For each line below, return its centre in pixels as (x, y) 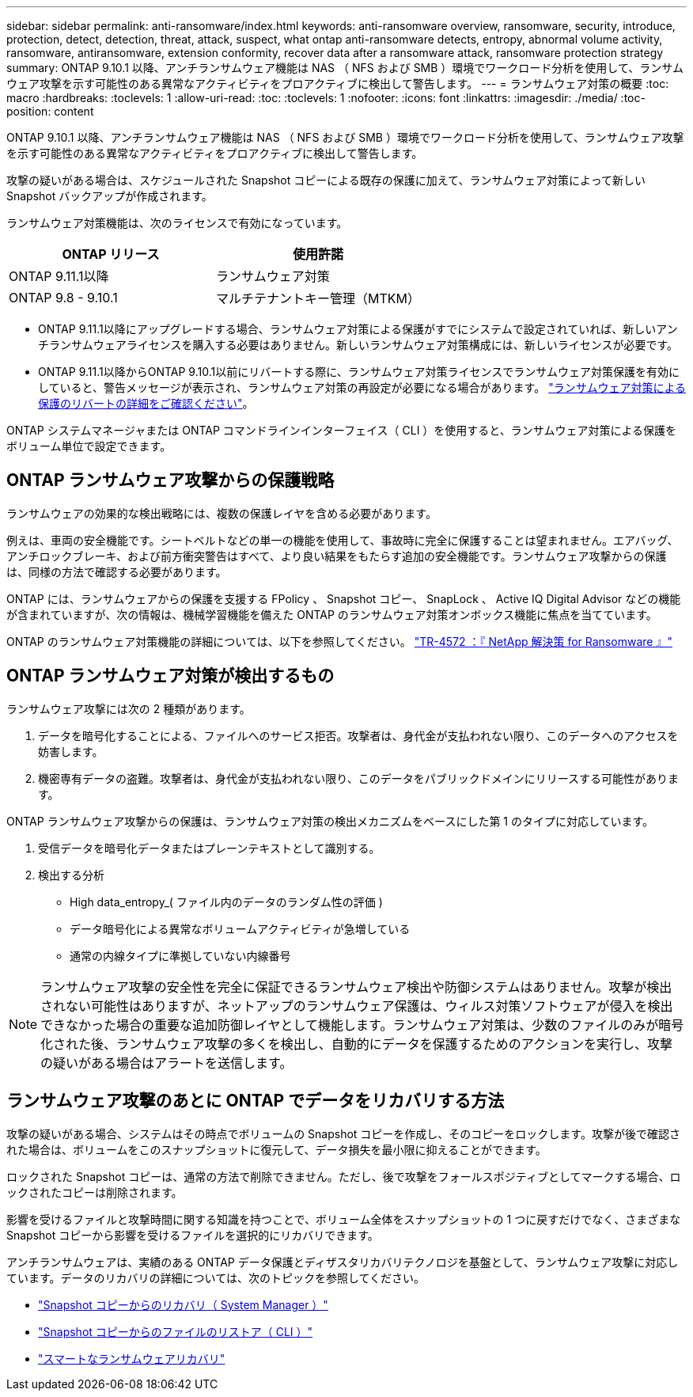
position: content (50, 111)
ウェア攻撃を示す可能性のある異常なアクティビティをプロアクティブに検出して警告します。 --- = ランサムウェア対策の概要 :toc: (338, 84)
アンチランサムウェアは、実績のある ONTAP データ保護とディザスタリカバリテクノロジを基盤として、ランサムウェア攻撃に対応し (343, 1262)
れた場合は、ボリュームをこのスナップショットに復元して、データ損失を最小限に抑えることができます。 (276, 1149)
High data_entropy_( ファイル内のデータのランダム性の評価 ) (226, 902)
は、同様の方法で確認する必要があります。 (117, 571)
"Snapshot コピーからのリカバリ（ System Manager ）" (183, 1304)
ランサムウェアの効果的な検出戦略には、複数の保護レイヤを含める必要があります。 (222, 513)
